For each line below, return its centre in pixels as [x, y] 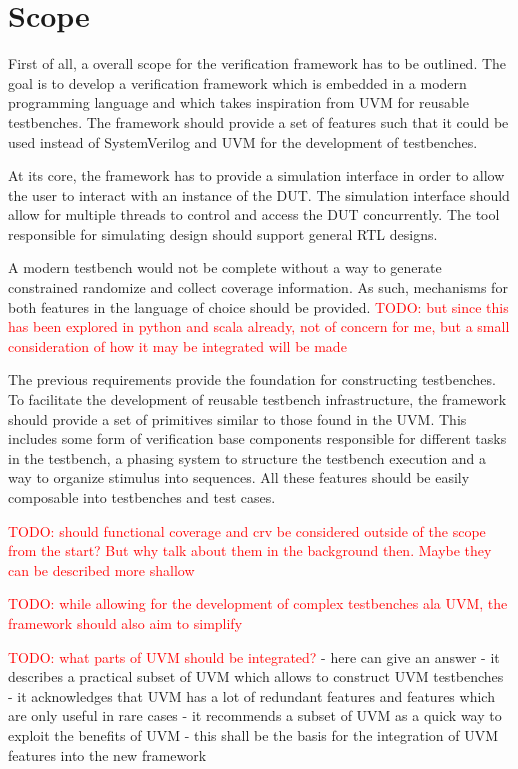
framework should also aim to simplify [125, 622]
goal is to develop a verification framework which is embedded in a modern [237, 82]
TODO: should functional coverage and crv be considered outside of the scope [247, 530]
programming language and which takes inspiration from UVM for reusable [238, 102]
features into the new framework [107, 754]
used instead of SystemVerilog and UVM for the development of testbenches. [243, 141]
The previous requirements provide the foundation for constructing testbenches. [252, 379]
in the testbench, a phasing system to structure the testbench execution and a [247, 457]
